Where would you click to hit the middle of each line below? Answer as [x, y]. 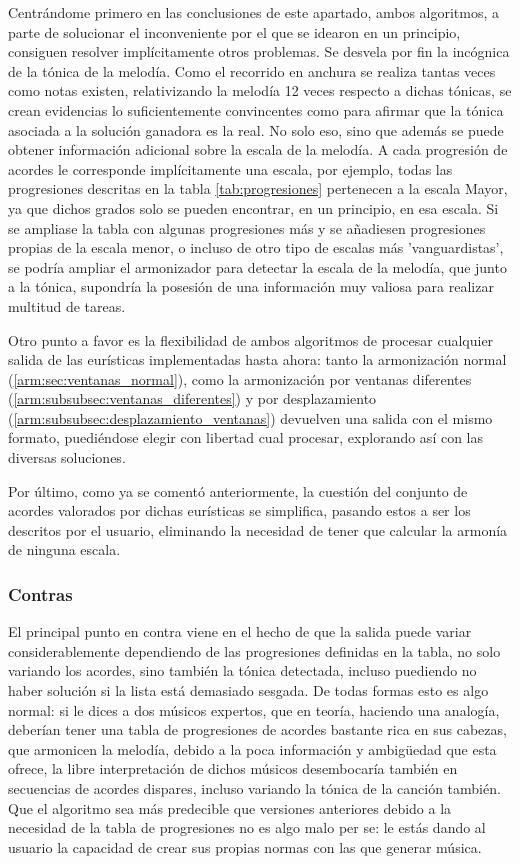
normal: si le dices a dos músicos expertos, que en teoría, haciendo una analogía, [254, 709]
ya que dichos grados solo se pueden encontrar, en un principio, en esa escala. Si [253, 207]
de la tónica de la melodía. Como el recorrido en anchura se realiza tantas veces [252, 70]
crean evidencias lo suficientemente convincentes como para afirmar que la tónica [256, 109]
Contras [40, 593]
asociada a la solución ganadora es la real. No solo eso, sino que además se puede [256, 129]
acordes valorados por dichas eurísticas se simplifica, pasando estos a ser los [239, 510]
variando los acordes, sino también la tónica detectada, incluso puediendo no [242, 670]
